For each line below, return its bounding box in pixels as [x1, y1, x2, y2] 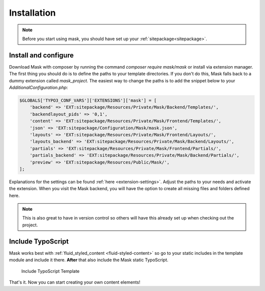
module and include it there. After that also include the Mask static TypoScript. [9, 257, 169, 263]
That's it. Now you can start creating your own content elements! [9, 279, 141, 285]
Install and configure [9, 51, 74, 59]
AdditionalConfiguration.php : [9, 85, 68, 91]
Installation [9, 7, 56, 18]
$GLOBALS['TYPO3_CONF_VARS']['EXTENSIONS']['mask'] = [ [19, 98, 157, 103]
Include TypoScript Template [21, 268, 80, 274]
